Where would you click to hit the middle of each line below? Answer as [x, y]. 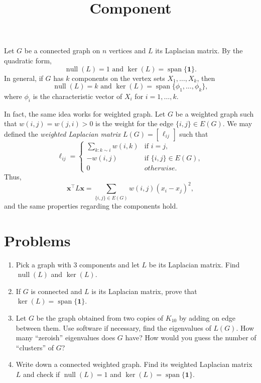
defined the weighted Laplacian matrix [62, 133]
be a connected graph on [62, 51]
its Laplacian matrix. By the [199, 51]
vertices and [127, 51]
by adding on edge [207, 317]
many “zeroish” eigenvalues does [66, 338]
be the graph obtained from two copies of [100, 317]
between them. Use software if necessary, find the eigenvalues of [113, 327]
